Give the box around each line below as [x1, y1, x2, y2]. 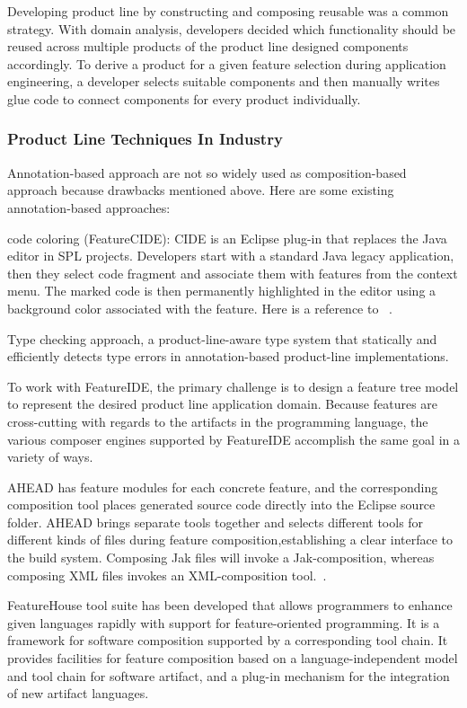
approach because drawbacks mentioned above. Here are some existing [7, 181, 394, 199]
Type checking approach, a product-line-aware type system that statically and [7, 329, 437, 348]
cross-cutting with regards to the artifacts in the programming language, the [7, 412, 428, 430]
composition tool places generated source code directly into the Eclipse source [7, 495, 436, 514]
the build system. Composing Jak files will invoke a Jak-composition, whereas [7, 548, 435, 567]
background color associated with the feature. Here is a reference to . [7, 298, 393, 317]
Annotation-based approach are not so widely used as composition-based [7, 163, 407, 181]
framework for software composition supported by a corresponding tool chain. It [7, 631, 448, 650]
